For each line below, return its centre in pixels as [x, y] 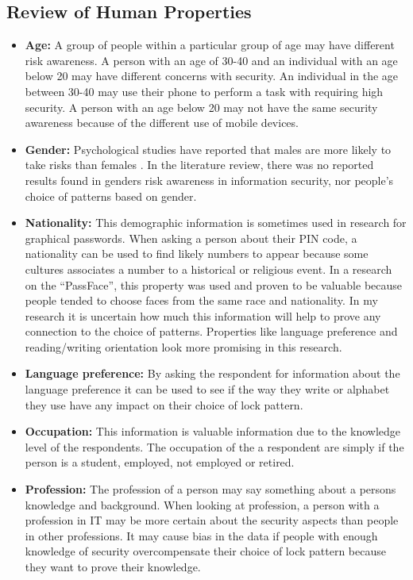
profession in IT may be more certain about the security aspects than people [212, 520]
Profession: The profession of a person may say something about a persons [210, 489]
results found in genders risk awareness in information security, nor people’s [209, 180]
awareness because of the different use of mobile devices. [162, 123]
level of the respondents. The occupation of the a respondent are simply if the [214, 446]
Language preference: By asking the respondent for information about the [212, 373]
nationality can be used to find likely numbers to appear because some [197, 254]
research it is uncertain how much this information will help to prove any [203, 315]
